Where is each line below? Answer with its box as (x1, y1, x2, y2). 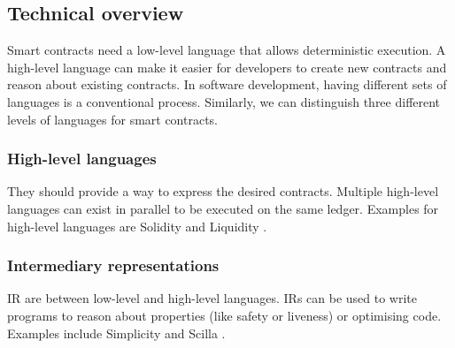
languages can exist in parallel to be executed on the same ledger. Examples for (7, 199, 439, 217)
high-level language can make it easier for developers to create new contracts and (7, 57, 447, 76)
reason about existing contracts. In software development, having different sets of (7, 75, 447, 94)
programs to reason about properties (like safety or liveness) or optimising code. (7, 306, 442, 324)
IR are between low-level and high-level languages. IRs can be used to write (7, 289, 418, 307)
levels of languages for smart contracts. (7, 110, 219, 128)
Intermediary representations (7, 254, 220, 276)
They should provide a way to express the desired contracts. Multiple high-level (7, 182, 439, 200)
